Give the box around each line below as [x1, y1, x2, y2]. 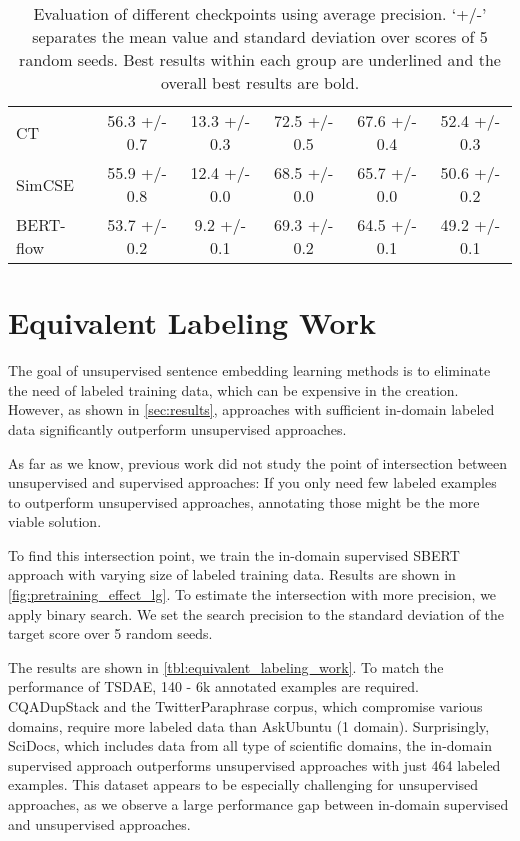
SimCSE [16, 172, 75, 196]
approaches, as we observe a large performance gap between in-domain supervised [8, 794, 509, 814]
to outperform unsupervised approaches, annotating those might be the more [8, 491, 480, 512]
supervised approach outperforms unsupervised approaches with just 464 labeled [8, 754, 501, 775]
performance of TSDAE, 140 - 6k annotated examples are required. [8, 676, 419, 697]
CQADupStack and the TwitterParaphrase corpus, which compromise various [8, 696, 483, 717]
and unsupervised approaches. [8, 813, 191, 834]
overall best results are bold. [160, 71, 360, 94]
